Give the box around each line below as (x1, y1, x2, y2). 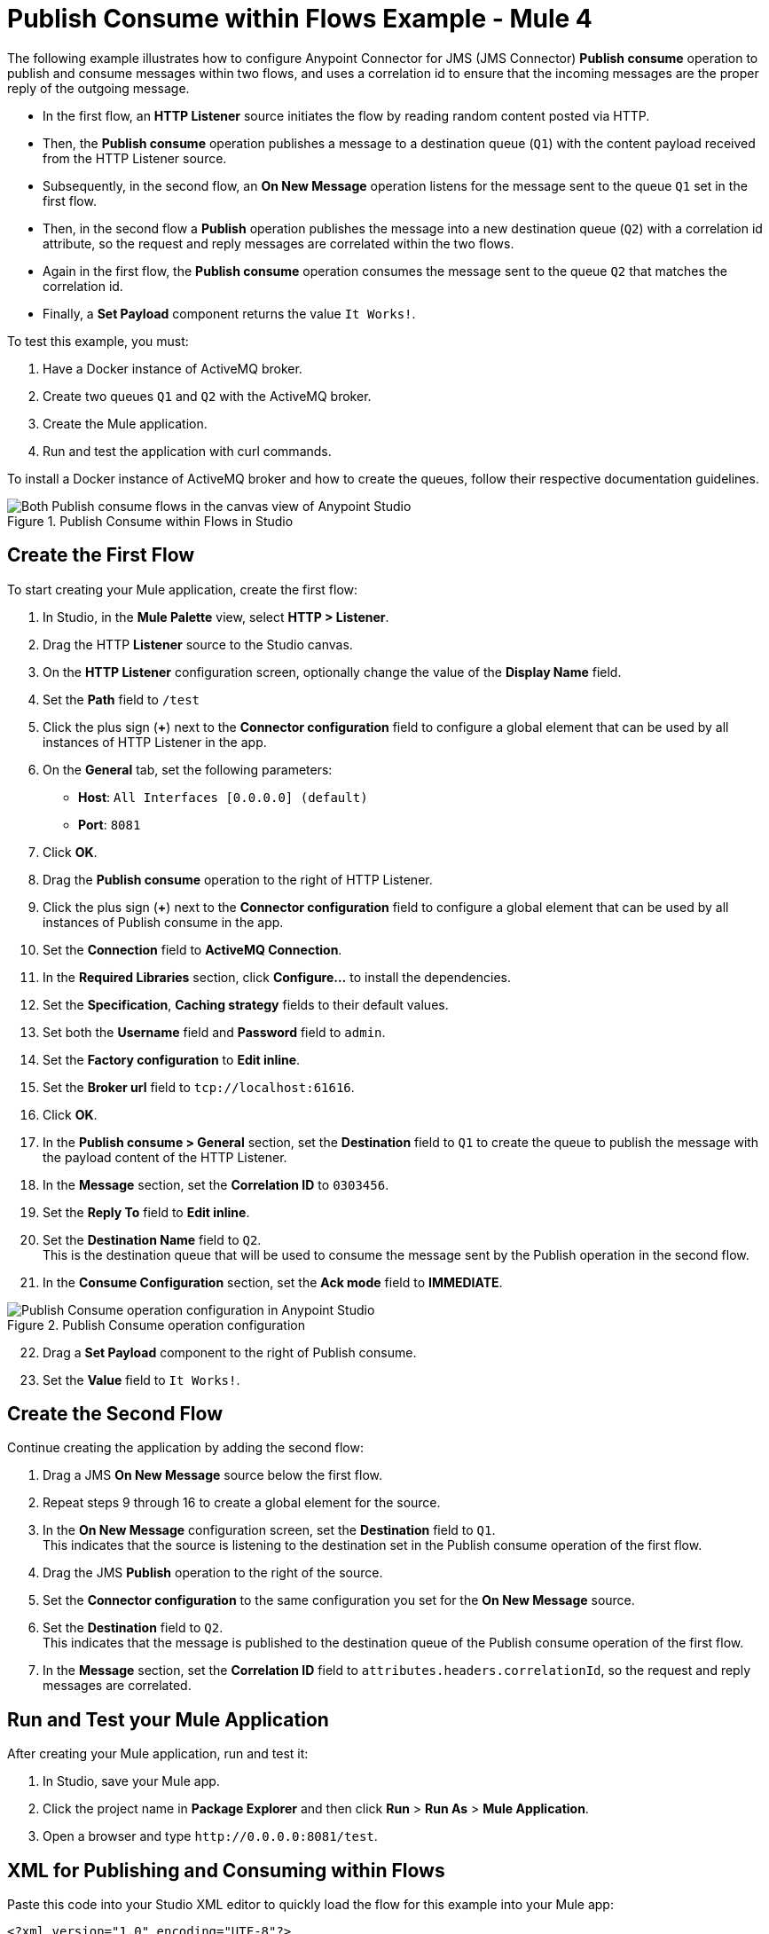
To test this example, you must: (7, 333, 189, 349)
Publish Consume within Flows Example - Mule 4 (7, 4, 592, 34)
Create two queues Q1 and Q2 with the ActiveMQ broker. (43, 388, 372, 404)
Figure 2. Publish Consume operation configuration (7, 1317, 305, 1333)
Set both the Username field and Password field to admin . (43, 1024, 386, 1040)
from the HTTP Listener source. (43, 150, 227, 166)
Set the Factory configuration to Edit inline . (43, 1051, 301, 1067)
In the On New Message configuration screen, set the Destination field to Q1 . (43, 1522, 496, 1538)
